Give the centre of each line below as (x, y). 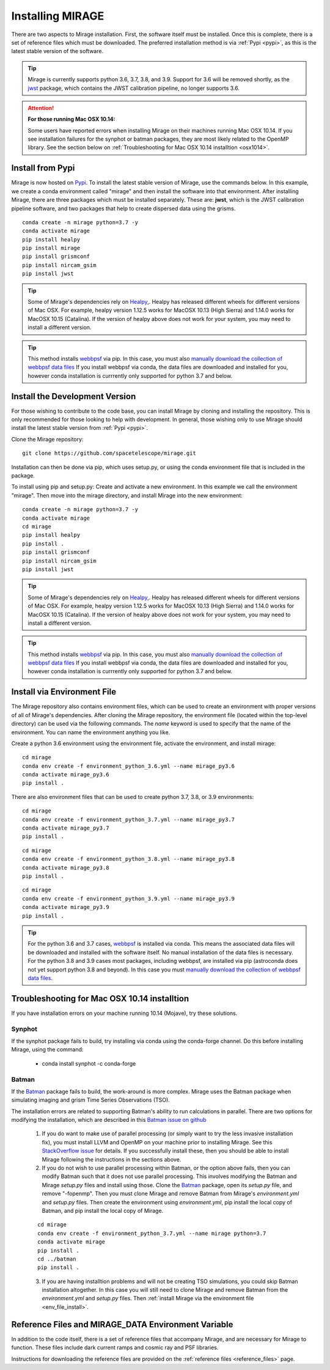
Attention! (41, 108)
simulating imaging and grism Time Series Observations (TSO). (91, 1100)
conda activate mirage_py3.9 (66, 907)
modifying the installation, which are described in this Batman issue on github (109, 1120)
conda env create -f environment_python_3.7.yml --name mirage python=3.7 (152, 1233)
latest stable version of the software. (57, 51)
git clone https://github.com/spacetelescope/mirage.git (109, 453)
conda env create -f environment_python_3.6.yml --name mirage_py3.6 (129, 766)
